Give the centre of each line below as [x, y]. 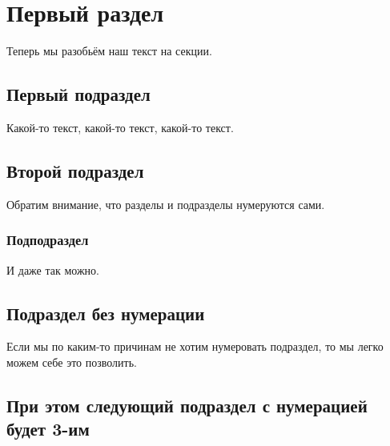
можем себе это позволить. [72, 362]
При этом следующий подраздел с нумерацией [187, 405]
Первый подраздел [78, 94]
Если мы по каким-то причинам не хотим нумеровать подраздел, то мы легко [195, 346]
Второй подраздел [75, 170]
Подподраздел [48, 240]
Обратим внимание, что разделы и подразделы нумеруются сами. [166, 204]
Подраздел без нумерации [106, 313]
